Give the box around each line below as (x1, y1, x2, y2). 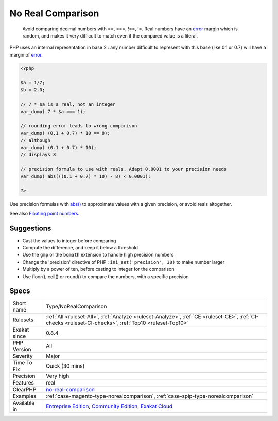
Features (12, 379, 34, 387)
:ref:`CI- (239, 313, 259, 320)
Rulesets (12, 316, 33, 323)
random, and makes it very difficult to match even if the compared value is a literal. (22, 32, 198, 39)
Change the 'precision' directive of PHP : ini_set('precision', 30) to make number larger (22, 259, 225, 265)
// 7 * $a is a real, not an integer (20, 101, 116, 107)
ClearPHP (12, 386, 37, 393)
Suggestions (9, 224, 51, 232)
